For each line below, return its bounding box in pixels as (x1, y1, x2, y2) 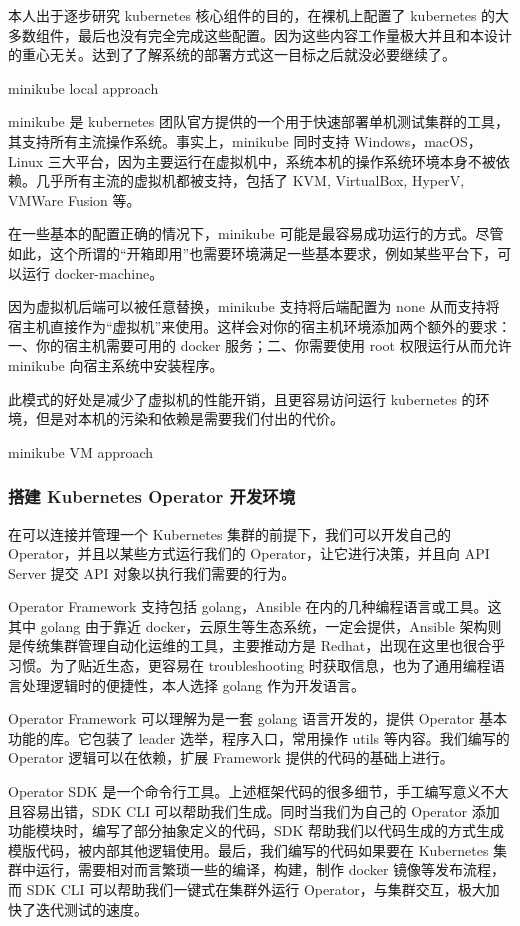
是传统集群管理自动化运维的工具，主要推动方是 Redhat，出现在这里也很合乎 (8, 635, 506, 656)
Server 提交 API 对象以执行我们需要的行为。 (8, 562, 296, 583)
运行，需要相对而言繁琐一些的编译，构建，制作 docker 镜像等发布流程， (35, 859, 506, 880)
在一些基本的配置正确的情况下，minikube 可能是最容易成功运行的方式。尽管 (8, 223, 504, 244)
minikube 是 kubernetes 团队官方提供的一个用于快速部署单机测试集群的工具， (8, 111, 510, 132)
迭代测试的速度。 (35, 898, 148, 919)
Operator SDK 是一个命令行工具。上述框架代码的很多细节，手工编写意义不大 (8, 781, 509, 802)
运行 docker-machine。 (21, 262, 164, 283)
